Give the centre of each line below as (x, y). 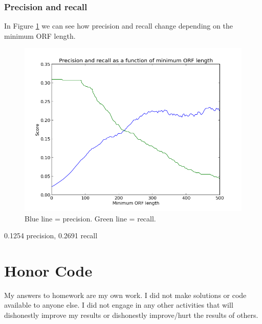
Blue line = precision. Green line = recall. (90, 218)
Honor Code (48, 270)
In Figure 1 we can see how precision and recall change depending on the (118, 26)
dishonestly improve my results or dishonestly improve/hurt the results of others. (131, 315)
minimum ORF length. (40, 35)
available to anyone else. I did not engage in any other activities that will (119, 305)
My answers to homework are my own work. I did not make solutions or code (125, 295)
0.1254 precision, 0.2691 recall (51, 235)
